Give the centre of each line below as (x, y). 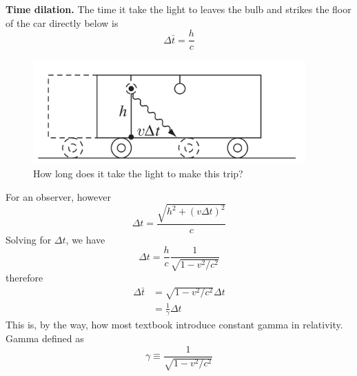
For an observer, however (58, 196)
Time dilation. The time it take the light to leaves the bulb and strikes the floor (178, 9)
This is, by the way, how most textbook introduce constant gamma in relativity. (174, 325)
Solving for (29, 239)
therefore (24, 277)
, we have (85, 239)
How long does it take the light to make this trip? (138, 174)
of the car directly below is (62, 22)
